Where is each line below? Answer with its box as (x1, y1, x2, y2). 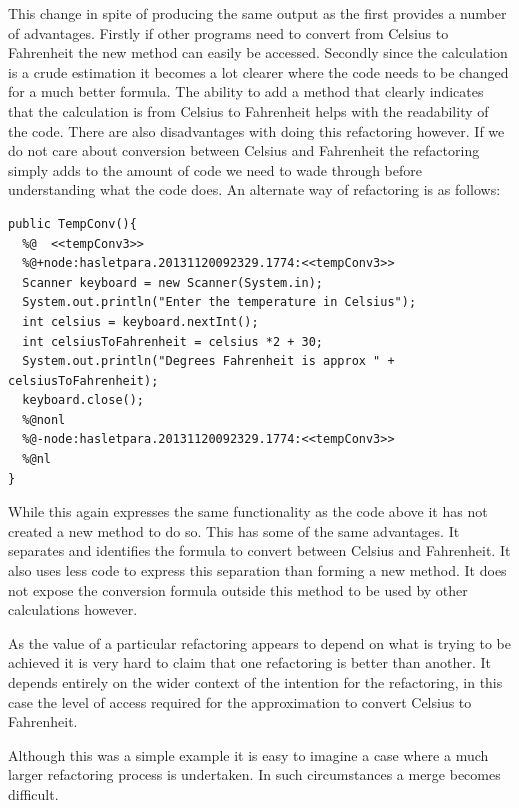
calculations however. (8, 599, 138, 620)
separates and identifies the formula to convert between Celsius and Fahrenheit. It (8, 540, 511, 561)
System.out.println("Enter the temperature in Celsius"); (22, 295, 417, 310)
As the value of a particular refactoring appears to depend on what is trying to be (8, 632, 511, 653)
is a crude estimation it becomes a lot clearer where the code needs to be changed (8, 61, 509, 82)
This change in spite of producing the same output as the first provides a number (8, 3, 507, 23)
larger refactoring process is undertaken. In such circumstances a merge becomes (8, 764, 501, 785)
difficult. (8, 783, 59, 804)
